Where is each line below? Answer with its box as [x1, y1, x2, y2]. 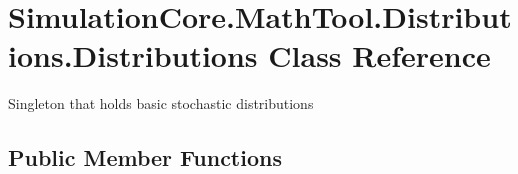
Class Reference [268, 35, 491, 76]
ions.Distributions [8, 35, 258, 76]
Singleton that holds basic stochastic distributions [8, 93, 314, 114]
